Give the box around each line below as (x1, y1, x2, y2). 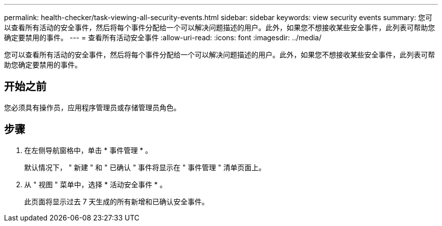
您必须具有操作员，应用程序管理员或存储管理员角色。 (4, 103, 181, 112)
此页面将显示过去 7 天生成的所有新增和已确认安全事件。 (24, 197, 209, 206)
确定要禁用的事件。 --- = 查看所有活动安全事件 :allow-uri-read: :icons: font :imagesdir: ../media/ (4, 33, 322, 42)
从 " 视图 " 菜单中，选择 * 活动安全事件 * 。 (24, 180, 167, 189)
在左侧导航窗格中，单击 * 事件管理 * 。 (24, 145, 152, 155)
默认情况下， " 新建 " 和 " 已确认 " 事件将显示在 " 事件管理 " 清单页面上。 (24, 163, 266, 172)
